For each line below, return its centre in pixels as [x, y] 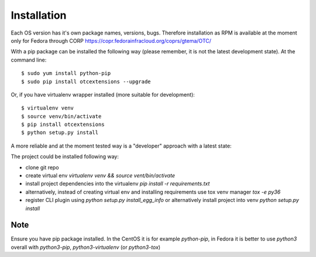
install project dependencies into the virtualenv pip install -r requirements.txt [118, 184]
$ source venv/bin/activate [61, 116]
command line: [29, 60]
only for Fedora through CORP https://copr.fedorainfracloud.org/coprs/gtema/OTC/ [111, 40]
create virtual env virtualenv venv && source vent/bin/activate [100, 176]
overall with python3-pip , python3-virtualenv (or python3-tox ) [86, 247]
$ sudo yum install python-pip [66, 73]
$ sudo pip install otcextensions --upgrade [86, 81]
